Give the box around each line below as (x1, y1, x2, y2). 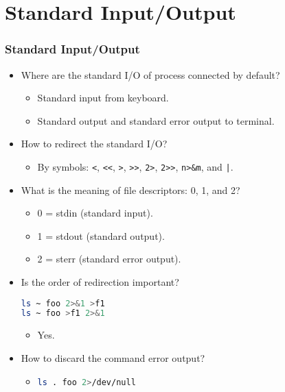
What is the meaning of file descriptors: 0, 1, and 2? (21, 182, 240, 197)
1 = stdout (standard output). (37, 228, 165, 243)
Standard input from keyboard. (37, 90, 169, 105)
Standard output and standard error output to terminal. (37, 113, 275, 127)
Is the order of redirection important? (21, 275, 179, 289)
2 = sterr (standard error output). (37, 252, 181, 266)
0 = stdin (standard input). (37, 206, 153, 220)
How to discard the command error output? (21, 350, 205, 365)
